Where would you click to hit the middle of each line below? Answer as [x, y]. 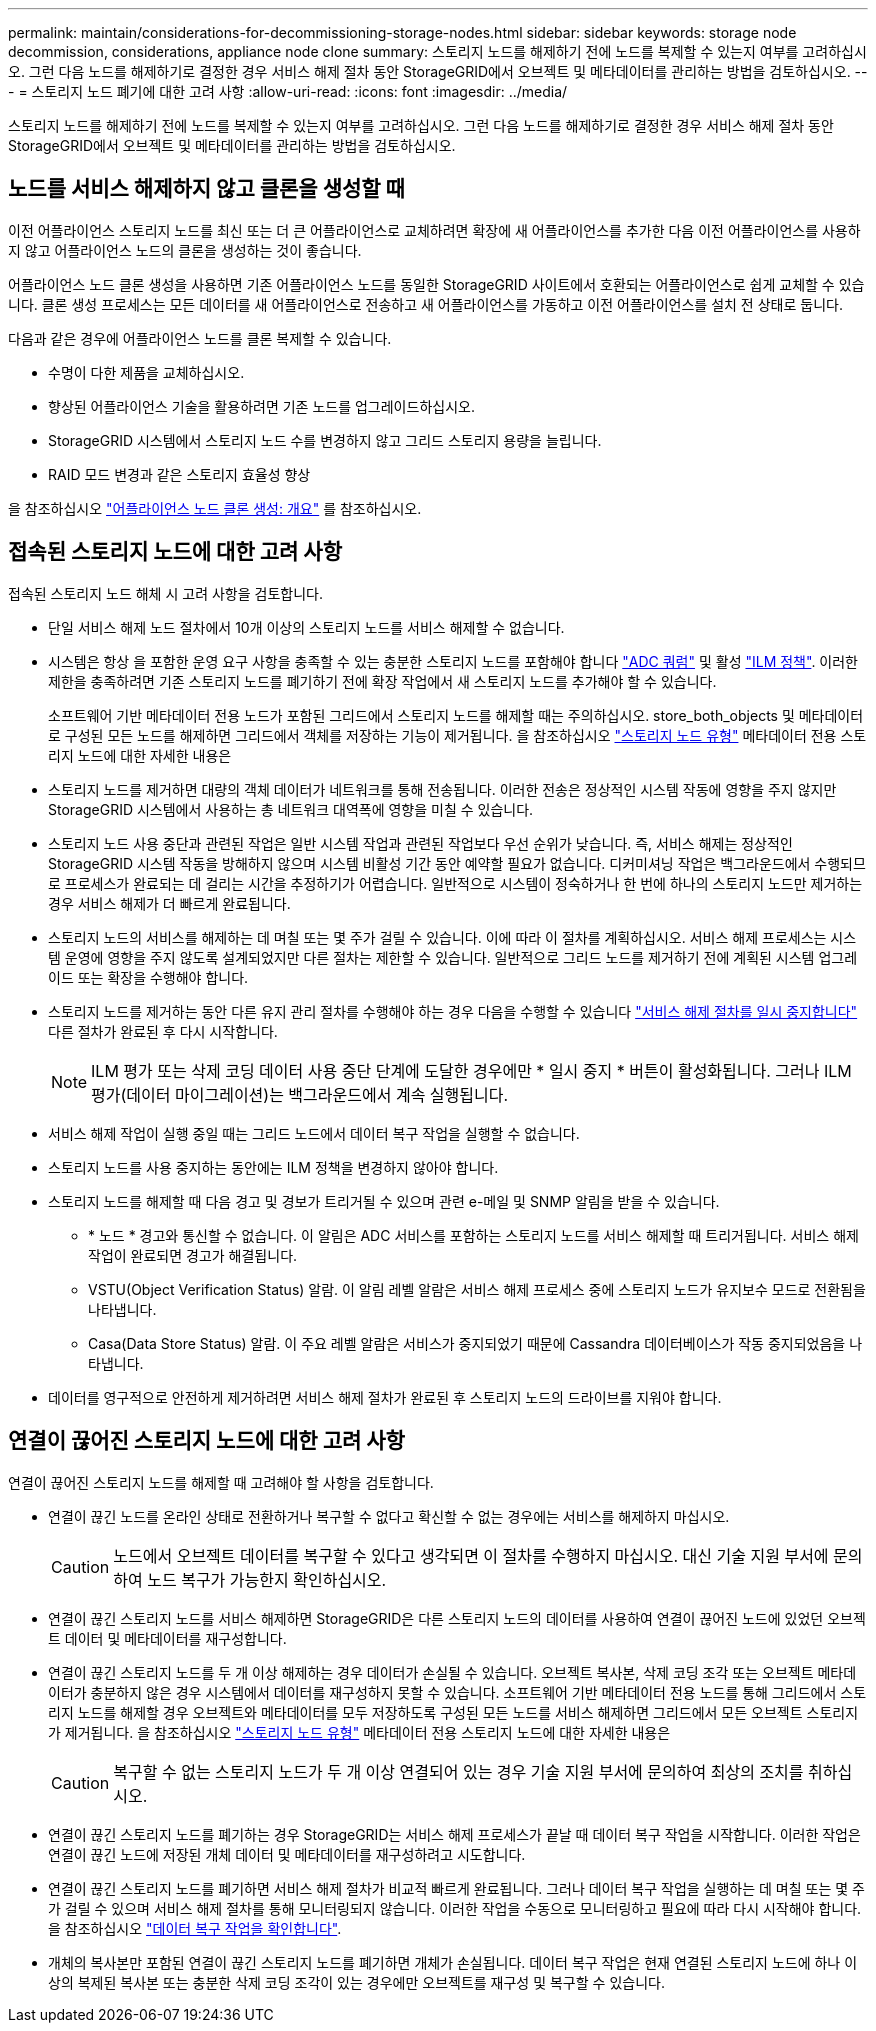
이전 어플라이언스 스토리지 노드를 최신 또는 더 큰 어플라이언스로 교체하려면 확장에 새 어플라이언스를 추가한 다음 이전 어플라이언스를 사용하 [434, 230]
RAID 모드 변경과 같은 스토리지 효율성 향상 [179, 474]
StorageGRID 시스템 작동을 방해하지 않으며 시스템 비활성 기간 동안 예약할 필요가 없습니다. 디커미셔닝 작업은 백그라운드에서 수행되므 [457, 863]
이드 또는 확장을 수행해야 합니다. [148, 977]
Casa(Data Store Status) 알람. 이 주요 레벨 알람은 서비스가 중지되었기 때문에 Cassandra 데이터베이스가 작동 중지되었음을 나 [475, 1343]
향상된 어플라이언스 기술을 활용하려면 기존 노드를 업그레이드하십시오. [261, 406]
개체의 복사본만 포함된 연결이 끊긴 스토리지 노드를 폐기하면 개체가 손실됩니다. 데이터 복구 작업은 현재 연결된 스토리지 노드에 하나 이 [453, 1962]
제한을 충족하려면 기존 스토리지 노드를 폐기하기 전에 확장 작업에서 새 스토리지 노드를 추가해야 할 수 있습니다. [382, 681]
